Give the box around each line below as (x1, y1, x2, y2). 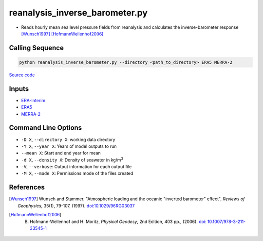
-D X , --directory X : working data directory (21, 137, 115, 142)
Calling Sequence (9, 44, 64, 52)
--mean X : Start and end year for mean (21, 150, 101, 156)
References (9, 183, 45, 191)
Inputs (9, 85, 29, 93)
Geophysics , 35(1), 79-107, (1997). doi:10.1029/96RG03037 (18, 203, 135, 208)
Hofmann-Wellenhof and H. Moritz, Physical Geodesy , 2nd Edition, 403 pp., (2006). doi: (30, 219, 207, 224)
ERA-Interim (21, 97, 46, 103)
